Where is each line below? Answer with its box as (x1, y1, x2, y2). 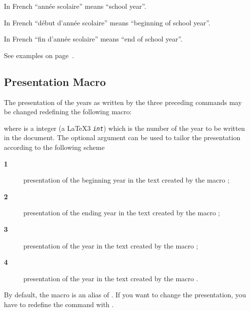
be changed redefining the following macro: (4, 106, 132, 117)
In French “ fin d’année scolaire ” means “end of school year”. (4, 34, 183, 44)
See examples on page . (4, 50, 74, 60)
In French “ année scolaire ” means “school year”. (4, 1, 146, 11)
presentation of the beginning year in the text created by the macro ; (23, 175, 230, 185)
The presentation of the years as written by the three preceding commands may (4, 97, 242, 107)
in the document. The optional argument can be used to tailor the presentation (4, 132, 241, 143)
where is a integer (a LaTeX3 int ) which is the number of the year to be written (4, 123, 245, 133)
